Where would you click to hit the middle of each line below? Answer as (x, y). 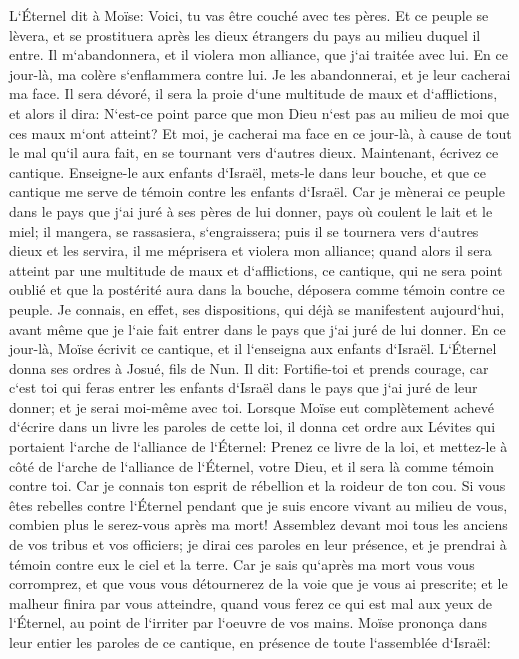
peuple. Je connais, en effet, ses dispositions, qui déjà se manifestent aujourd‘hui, (257, 308)
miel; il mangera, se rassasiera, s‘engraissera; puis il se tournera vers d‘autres (244, 230)
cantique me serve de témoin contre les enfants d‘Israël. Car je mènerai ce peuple (257, 191)
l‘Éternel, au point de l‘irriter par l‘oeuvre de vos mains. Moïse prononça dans (248, 622)
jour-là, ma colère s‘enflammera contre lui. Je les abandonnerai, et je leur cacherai (260, 73)
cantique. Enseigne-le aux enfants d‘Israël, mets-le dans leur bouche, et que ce (248, 171)
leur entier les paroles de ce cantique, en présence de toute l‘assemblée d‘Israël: (250, 642)
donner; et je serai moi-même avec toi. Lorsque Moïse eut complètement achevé (251, 406)
